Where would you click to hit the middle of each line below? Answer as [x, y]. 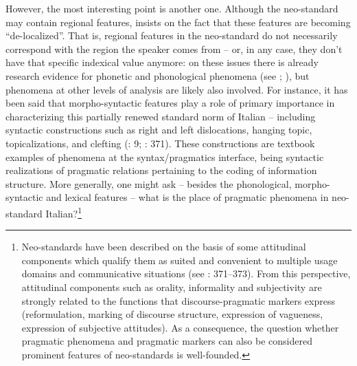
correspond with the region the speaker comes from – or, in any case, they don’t [174, 49]
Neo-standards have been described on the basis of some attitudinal [164, 247]
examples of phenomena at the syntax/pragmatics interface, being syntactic [165, 157]
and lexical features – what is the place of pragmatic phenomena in [187, 197]
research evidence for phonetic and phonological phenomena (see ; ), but [158, 75]
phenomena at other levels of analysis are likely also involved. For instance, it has [177, 89]
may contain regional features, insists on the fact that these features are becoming [178, 22]
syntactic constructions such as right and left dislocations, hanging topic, [159, 130]
